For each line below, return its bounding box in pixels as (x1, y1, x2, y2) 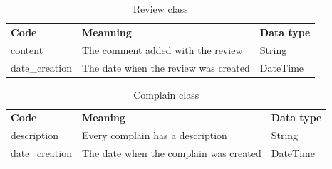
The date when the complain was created (82, 146, 261, 160)
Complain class (133, 87, 199, 102)
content (11, 42, 43, 57)
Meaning (82, 110, 125, 125)
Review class (133, 1, 188, 16)
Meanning (82, 24, 132, 39)
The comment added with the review (82, 42, 243, 57)
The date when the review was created (82, 60, 250, 75)
